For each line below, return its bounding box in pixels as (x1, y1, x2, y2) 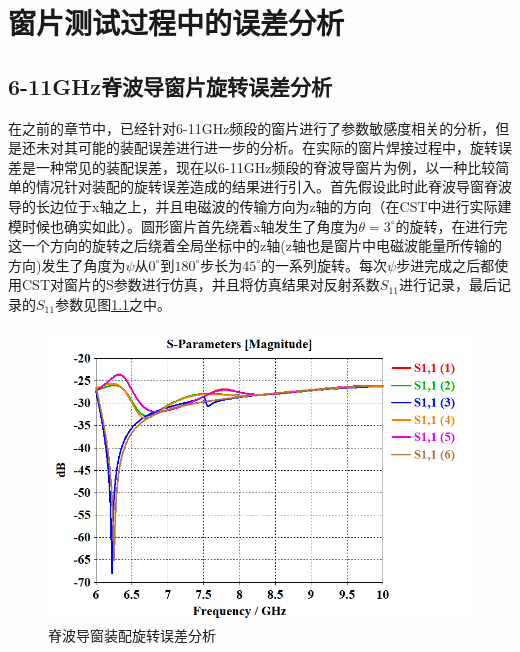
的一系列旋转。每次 (261, 254, 388, 275)
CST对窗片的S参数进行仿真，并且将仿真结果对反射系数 (21, 274, 380, 295)
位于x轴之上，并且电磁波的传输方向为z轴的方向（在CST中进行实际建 (63, 195, 512, 216)
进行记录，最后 (398, 274, 497, 295)
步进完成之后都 (396, 254, 495, 275)
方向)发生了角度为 (8, 254, 126, 275)
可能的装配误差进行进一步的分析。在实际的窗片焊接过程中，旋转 (77, 137, 498, 158)
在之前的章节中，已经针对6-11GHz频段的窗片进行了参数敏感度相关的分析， (8, 117, 496, 138)
